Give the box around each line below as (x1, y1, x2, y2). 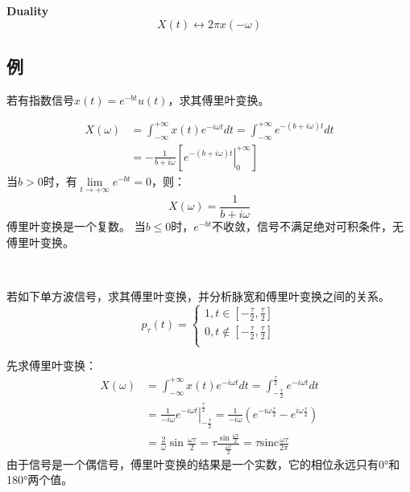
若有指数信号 (6, 91, 74, 108)
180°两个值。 (6, 471, 73, 488)
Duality (6, 2, 49, 18)
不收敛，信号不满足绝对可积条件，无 (212, 218, 404, 235)
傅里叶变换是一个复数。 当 (6, 218, 146, 235)
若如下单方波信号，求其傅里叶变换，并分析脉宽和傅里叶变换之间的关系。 (6, 287, 390, 304)
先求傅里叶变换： (6, 357, 97, 373)
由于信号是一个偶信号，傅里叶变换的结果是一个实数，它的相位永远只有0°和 (6, 455, 400, 472)
